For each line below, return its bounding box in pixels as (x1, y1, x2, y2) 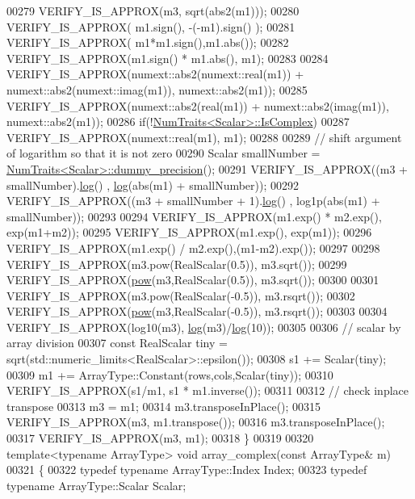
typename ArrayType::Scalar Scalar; (6, 476, 187, 493)
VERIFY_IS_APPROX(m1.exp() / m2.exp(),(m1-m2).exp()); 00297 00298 (6, 239, 380, 256)
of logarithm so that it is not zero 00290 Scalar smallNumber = (6, 145, 321, 161)
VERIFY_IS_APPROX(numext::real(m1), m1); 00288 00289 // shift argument (6, 128, 402, 145)
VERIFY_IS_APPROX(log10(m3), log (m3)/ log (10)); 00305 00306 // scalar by (6, 318, 401, 335)
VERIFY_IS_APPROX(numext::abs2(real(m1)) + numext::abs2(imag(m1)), (6, 97, 389, 114)
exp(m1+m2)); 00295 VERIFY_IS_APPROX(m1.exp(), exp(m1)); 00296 (6, 224, 372, 241)
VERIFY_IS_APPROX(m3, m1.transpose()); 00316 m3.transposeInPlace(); (6, 413, 385, 430)
